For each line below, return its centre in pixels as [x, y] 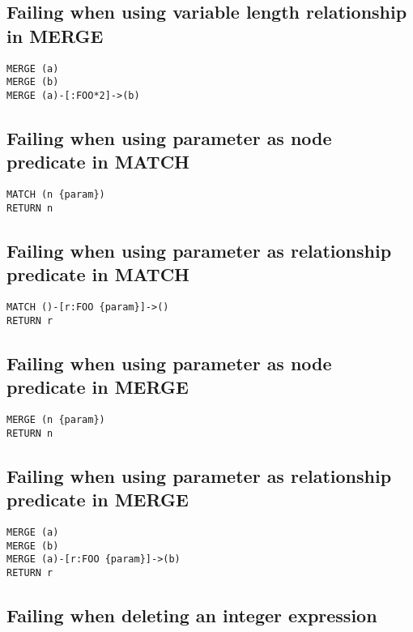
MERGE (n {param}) [56, 419]
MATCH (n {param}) [56, 195]
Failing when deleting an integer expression [192, 615]
